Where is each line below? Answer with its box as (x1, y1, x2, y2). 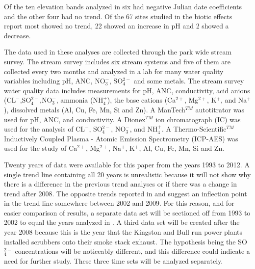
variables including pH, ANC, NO (4, 76, 105, 86)
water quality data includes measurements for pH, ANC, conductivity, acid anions (4, 85, 250, 95)
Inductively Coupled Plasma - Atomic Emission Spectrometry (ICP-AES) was (4, 133, 238, 143)
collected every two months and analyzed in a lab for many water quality (4, 66, 224, 76)
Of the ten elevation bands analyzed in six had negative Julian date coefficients (4, 1, 242, 11)
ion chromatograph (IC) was (155, 114, 241, 124)
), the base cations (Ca (107, 95, 176, 105)
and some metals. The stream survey (133, 76, 244, 86)
